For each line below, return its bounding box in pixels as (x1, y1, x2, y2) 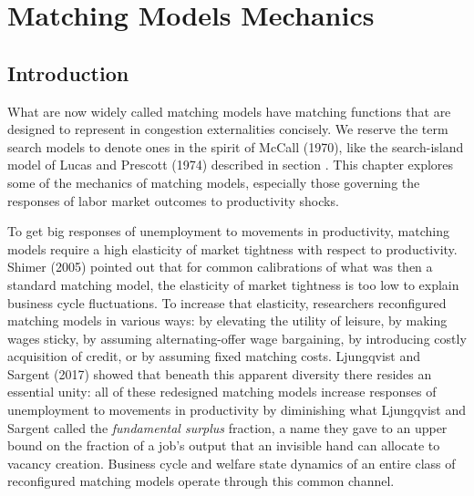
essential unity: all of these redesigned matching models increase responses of (7, 382, 437, 401)
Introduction (7, 58, 129, 87)
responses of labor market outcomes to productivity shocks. (7, 191, 339, 210)
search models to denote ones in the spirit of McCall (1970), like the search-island (7, 137, 464, 156)
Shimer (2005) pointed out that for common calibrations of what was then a (7, 257, 433, 276)
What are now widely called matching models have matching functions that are (7, 101, 451, 120)
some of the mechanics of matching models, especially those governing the (7, 172, 420, 191)
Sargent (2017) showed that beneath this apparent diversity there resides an (7, 364, 432, 383)
